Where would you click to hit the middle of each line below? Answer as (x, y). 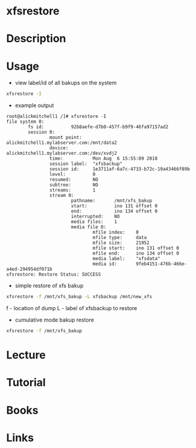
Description (36, 39)
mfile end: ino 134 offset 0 (136, 254)
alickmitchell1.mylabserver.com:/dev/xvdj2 (62, 154)
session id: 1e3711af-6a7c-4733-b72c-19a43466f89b (119, 169)
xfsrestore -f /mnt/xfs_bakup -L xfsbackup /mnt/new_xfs (79, 297)
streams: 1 (72, 190)
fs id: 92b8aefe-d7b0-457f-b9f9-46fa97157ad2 (98, 127)
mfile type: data (120, 238)
